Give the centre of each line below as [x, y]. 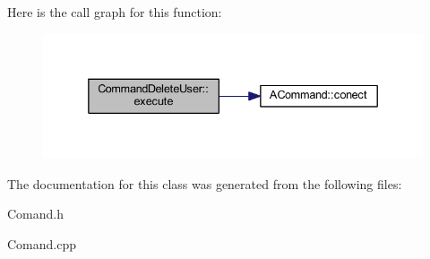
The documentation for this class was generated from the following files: [205, 183]
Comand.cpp [42, 243]
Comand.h [36, 214]
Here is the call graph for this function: [115, 12]
